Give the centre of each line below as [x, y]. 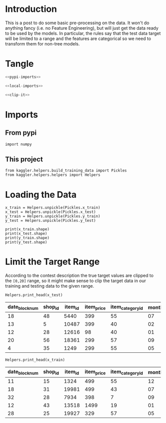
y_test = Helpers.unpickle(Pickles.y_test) [51, 221]
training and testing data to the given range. [50, 286]
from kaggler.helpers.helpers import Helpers [53, 175]
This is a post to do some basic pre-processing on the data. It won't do [77, 23]
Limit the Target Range [52, 262]
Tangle [20, 64]
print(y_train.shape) [27, 238]
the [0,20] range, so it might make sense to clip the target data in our [76, 281]
